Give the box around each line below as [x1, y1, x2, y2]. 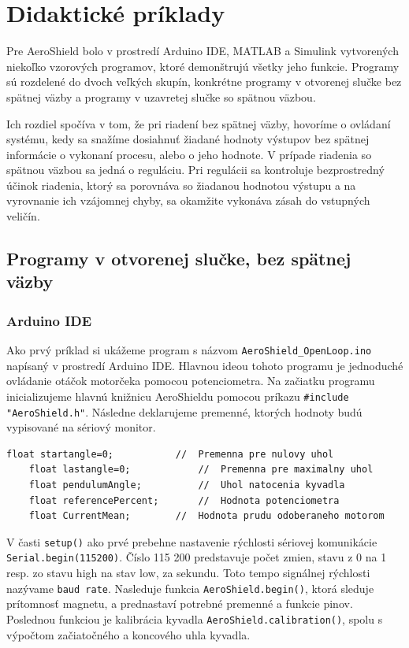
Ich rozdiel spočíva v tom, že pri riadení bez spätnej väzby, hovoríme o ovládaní [6, 115, 391, 131]
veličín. [6, 208, 40, 224]
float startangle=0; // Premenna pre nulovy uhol [6, 448, 334, 460]
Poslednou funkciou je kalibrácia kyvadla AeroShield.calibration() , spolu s [6, 610, 383, 627]
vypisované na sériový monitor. [6, 419, 156, 435]
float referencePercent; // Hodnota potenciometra [28, 494, 340, 506]
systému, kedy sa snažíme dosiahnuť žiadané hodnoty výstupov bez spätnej [6, 131, 370, 147]
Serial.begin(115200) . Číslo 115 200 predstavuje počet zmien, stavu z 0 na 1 [6, 549, 387, 565]
